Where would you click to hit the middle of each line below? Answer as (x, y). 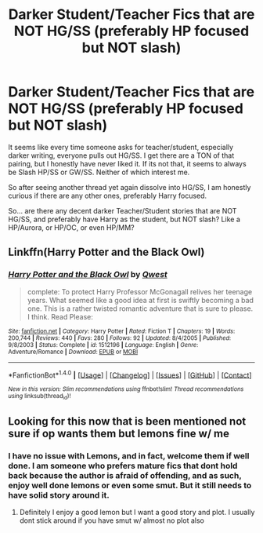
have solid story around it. (59, 495)
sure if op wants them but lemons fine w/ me (119, 434)
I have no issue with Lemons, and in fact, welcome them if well (129, 455)
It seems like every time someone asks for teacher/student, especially (121, 147)
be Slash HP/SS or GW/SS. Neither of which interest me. (99, 172)
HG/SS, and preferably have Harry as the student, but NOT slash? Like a (124, 219)
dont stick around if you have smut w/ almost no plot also (112, 520)
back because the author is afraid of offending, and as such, (125, 475)
